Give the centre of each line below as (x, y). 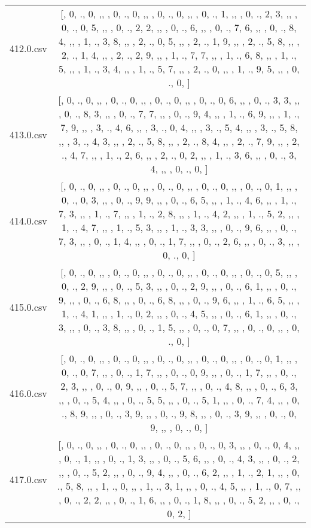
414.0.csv (28, 220)
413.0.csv (28, 134)
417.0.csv (28, 479)
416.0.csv (28, 393)
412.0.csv (28, 48)
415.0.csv (28, 307)
